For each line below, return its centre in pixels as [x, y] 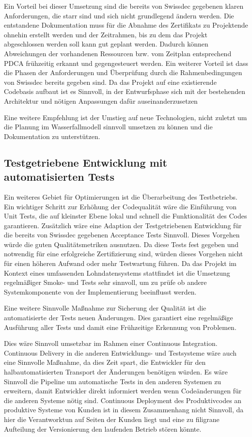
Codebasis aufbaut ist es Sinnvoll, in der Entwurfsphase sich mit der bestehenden [125, 91]
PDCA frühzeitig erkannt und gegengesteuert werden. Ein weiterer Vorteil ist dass [126, 63]
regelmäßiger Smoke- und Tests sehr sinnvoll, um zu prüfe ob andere [105, 282]
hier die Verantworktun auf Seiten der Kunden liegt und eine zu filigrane [112, 419]
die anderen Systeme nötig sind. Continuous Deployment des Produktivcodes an [123, 400]
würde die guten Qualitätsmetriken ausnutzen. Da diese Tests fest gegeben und [121, 244]
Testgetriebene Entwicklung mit [86, 162]
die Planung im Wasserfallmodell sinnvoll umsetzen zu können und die [108, 127]
